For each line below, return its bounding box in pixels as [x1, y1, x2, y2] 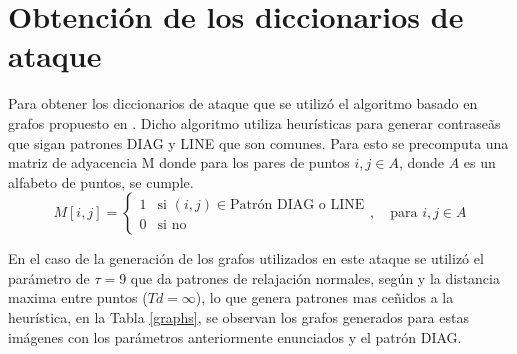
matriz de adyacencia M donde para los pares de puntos [8, 152, 350, 173]
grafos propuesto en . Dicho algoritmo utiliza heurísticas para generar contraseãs [8, 112, 501, 133]
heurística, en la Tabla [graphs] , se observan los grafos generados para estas [8, 307, 469, 328]
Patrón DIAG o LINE [230, 198, 365, 213]
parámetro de [8, 267, 90, 288]
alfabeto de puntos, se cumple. [8, 171, 194, 192]
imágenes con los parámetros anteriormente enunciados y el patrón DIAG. [8, 326, 462, 347]
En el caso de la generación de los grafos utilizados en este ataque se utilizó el [8, 248, 484, 269]
